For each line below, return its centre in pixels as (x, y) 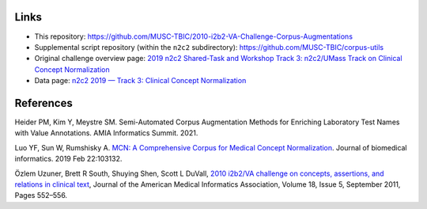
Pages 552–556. (41, 196)
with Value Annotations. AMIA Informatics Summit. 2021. (106, 133)
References (43, 103)
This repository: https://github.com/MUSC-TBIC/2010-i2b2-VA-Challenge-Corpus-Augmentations (194, 36)
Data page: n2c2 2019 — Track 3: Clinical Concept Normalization (140, 81)
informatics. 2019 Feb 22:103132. (68, 159)
